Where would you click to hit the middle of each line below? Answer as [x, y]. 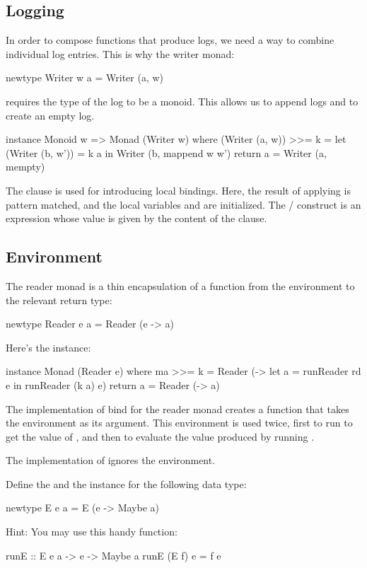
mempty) [25, 167]
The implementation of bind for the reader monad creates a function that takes [177, 408]
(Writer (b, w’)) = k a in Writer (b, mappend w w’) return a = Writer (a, [166, 152]
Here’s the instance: [48, 347]
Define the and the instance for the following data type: [126, 483]
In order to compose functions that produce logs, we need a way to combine [170, 40]
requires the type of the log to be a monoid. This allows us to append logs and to [182, 101]
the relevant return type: [59, 300]
